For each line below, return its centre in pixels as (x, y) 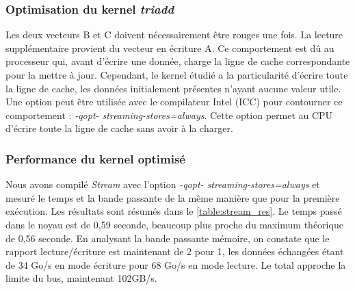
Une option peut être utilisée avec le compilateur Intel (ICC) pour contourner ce (174, 102)
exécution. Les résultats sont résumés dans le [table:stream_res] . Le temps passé (174, 211)
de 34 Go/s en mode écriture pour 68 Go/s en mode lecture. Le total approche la (176, 264)
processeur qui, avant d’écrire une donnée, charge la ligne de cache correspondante (178, 61)
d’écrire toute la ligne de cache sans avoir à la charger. (119, 128)
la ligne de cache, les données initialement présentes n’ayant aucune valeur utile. (173, 88)
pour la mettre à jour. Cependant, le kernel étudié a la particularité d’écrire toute (177, 75)
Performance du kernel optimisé (95, 158)
